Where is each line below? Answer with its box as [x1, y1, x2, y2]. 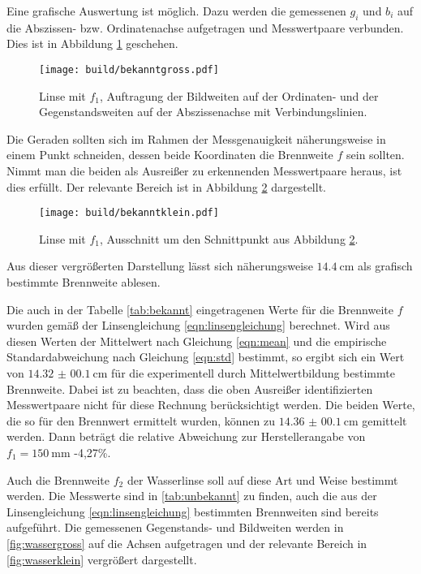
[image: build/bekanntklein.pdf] [39, 207, 219, 219]
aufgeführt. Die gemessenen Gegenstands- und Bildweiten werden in [6, 519, 344, 536]
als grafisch [358, 257, 413, 274]
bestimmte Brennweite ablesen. [6, 274, 161, 291]
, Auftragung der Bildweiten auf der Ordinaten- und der [100, 87, 379, 104]
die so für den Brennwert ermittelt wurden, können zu [6, 412, 276, 429]
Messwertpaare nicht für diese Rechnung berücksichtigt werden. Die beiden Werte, [6, 396, 415, 413]
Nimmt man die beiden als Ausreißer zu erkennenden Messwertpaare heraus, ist [6, 162, 402, 179]
